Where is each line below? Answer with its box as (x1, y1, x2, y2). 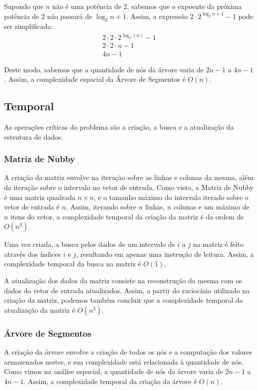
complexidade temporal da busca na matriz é (4, 258, 141, 269)
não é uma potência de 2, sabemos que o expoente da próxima (52, 1, 242, 11)
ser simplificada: (4, 21, 53, 31)
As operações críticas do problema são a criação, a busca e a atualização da (4, 121, 234, 132)
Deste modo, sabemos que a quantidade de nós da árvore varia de (4, 64, 204, 74)
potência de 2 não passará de (4, 10, 92, 21)
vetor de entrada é (4, 201, 60, 212)
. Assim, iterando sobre (66, 201, 137, 212)
